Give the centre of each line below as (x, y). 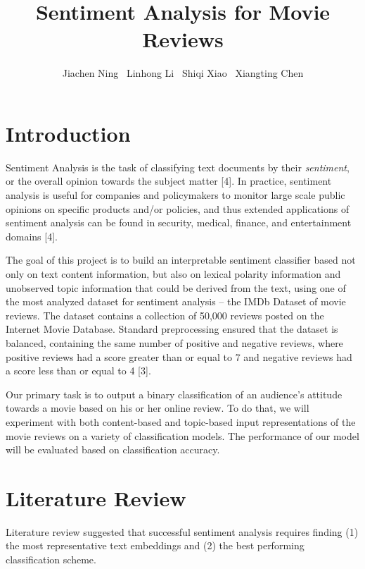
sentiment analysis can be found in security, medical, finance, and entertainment (179, 222)
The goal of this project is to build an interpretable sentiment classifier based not (181, 260)
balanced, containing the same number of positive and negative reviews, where (174, 342)
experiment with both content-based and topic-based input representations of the (181, 421)
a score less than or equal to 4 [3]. (78, 371)
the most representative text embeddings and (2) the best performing (155, 545)
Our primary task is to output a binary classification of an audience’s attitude (174, 394)
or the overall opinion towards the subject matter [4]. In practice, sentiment (169, 181)
